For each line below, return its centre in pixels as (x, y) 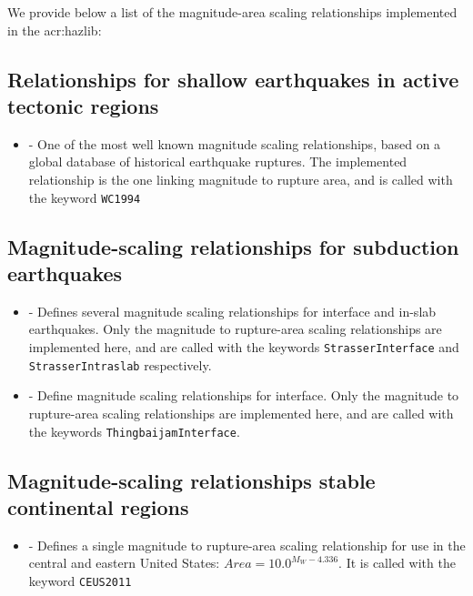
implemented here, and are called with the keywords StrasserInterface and (244, 347)
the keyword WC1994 (85, 197)
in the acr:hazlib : (55, 30)
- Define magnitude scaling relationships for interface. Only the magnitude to (244, 395)
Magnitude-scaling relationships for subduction (233, 246)
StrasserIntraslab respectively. (120, 364)
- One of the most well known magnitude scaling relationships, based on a (235, 143)
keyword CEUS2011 (80, 580)
